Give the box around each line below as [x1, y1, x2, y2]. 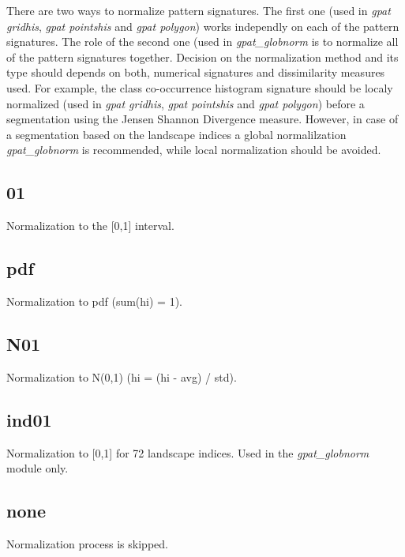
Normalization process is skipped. [6, 535, 168, 551]
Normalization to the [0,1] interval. [6, 217, 174, 234]
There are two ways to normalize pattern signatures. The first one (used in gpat [6, 2, 391, 18]
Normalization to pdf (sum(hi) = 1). [6, 292, 182, 309]
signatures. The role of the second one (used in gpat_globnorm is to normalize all [6, 33, 399, 50]
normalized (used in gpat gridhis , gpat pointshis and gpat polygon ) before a [6, 95, 365, 111]
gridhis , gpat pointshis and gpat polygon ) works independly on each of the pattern [6, 17, 399, 34]
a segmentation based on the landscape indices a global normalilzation [6, 126, 347, 142]
